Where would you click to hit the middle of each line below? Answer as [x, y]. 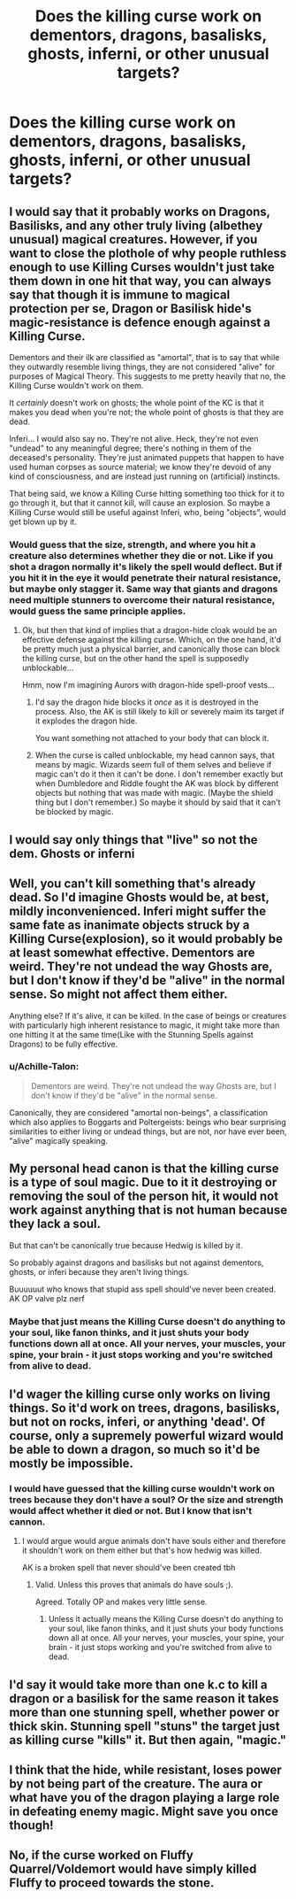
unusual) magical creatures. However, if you [133, 239]
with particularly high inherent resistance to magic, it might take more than [144, 1025]
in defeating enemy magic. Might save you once [144, 1811]
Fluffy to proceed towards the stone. [112, 1883]
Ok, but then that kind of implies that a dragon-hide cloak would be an [149, 630]
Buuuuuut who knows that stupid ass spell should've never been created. [143, 1289]
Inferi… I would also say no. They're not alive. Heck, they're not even [134, 439]
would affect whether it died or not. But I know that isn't [131, 1510]
